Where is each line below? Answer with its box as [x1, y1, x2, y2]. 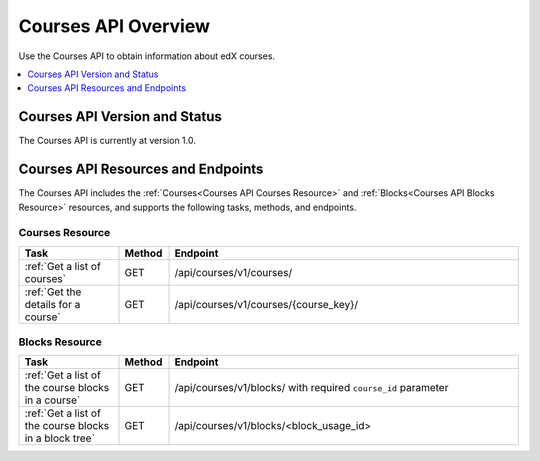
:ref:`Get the [24, 285, 82, 299]
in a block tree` [24, 431, 95, 445]
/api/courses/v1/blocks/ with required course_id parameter [174, 381, 449, 395]
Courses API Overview [18, 15, 210, 37]
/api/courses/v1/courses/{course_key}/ [174, 297, 359, 311]
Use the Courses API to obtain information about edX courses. [18, 50, 275, 62]
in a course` [24, 393, 81, 407]
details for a [24, 297, 81, 311]
